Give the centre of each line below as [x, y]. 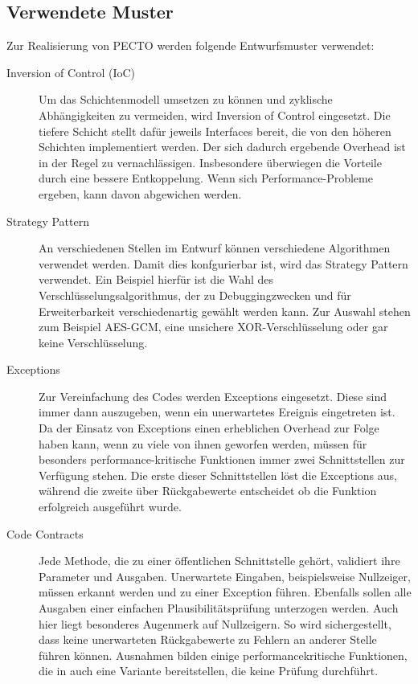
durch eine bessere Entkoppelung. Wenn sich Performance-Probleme [206, 178]
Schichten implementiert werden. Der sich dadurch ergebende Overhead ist [222, 147]
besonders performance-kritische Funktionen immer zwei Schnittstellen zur [222, 459]
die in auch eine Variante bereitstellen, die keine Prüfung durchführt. [209, 671]
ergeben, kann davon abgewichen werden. [140, 193]
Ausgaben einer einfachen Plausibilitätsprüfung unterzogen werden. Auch [219, 608]
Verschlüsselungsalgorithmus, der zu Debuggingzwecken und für [195, 295]
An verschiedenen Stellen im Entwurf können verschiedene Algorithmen [215, 248]
